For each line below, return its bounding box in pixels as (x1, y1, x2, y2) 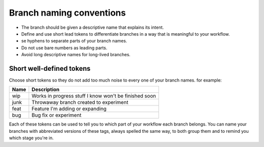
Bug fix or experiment (31, 112, 82, 119)
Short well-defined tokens (9, 64, 90, 73)
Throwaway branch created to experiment (31, 99, 129, 106)
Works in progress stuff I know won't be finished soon (31, 93, 156, 100)
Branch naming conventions (9, 7, 126, 18)
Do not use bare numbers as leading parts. (21, 44, 108, 51)
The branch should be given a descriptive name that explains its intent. (21, 24, 164, 30)
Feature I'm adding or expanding (31, 105, 107, 112)
